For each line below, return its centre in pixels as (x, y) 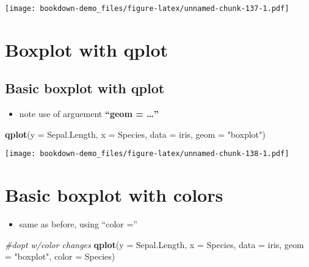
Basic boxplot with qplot (85, 88)
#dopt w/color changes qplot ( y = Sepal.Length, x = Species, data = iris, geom (154, 244)
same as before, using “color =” (78, 224)
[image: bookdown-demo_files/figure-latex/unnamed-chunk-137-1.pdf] (147, 9)
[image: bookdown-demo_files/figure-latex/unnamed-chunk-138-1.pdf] (147, 154)
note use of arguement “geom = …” (89, 114)
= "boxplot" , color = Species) (60, 256)
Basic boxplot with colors (114, 195)
